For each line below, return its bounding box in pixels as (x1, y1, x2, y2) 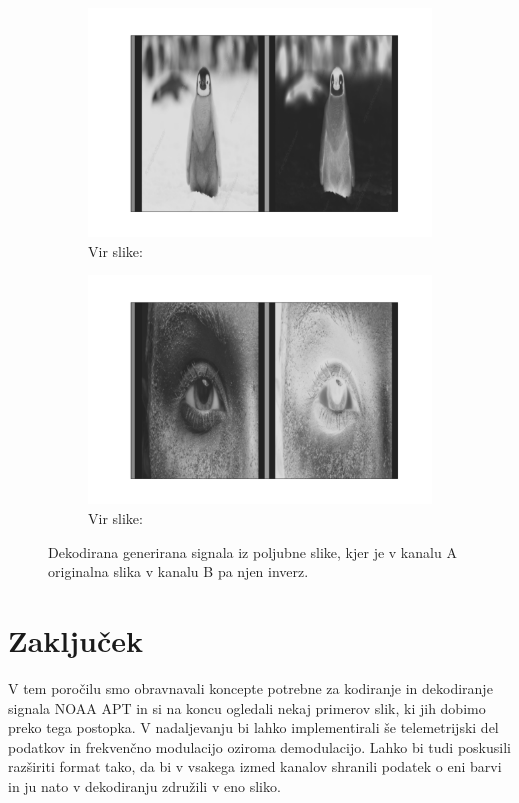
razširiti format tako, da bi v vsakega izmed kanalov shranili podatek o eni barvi (8, 756, 502, 777)
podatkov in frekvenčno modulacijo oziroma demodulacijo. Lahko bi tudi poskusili (8, 736, 511, 757)
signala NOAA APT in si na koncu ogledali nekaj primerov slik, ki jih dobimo (8, 697, 486, 718)
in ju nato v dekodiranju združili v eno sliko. (8, 775, 281, 796)
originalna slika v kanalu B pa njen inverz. (48, 561, 309, 582)
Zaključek (8, 619, 144, 660)
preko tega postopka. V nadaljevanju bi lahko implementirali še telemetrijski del (8, 717, 499, 738)
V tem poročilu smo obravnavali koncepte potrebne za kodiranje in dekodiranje (8, 677, 493, 698)
